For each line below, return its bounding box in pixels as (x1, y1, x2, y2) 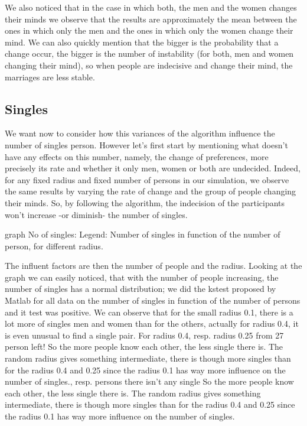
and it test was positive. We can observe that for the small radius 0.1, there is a (5, 305, 293, 318)
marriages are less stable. (5, 70, 95, 83)
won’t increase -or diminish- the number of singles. (5, 208, 188, 220)
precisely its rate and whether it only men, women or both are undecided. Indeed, (5, 162, 301, 174)
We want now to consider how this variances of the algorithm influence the (5, 127, 275, 139)
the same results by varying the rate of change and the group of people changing (5, 185, 296, 197)
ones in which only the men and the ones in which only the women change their (5, 24, 293, 37)
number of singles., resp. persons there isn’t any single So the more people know (5, 375, 294, 388)
